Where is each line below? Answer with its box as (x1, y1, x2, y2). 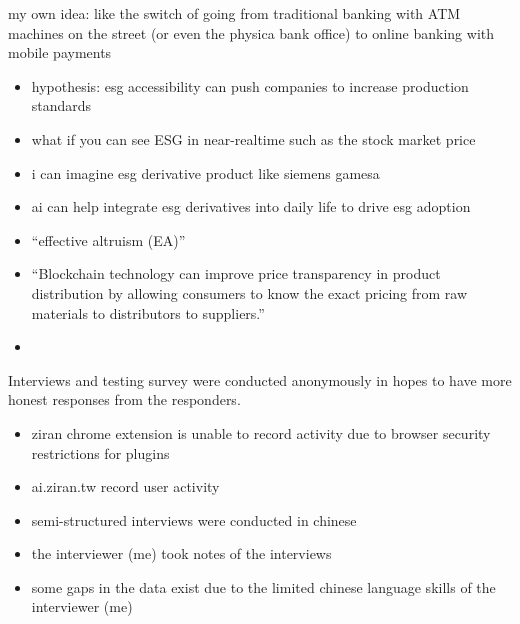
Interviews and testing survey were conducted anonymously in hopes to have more (8, 369, 512, 390)
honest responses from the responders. (8, 389, 241, 410)
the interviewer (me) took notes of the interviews (31, 543, 332, 564)
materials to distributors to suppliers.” (31, 302, 265, 323)
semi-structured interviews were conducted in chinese (31, 509, 357, 530)
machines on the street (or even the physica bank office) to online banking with (8, 22, 495, 43)
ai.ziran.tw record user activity (31, 476, 220, 497)
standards (31, 95, 92, 116)
